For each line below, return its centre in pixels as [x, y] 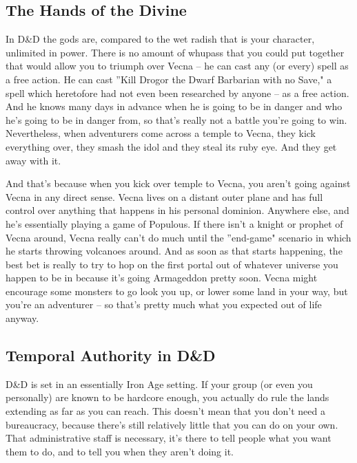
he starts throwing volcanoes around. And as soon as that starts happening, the [174, 251]
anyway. [22, 318]
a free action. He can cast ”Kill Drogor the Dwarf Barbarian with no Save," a [169, 79]
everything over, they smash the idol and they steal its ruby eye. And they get [171, 146]
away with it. [33, 160]
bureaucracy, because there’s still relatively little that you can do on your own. [172, 424]
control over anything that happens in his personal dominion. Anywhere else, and [177, 210]
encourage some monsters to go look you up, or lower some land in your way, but [177, 291]
